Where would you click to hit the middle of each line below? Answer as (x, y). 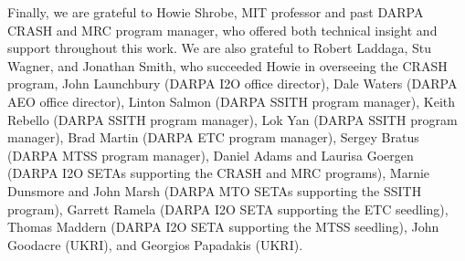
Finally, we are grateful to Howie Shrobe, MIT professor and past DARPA (216, 12)
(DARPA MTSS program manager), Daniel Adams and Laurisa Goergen (211, 155)
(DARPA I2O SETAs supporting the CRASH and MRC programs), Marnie (219, 173)
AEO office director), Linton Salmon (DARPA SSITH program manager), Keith (232, 101)
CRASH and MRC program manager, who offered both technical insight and (222, 30)
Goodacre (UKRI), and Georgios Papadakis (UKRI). (155, 244)
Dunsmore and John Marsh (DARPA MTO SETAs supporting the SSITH (215, 190)
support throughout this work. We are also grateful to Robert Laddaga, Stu (220, 48)
